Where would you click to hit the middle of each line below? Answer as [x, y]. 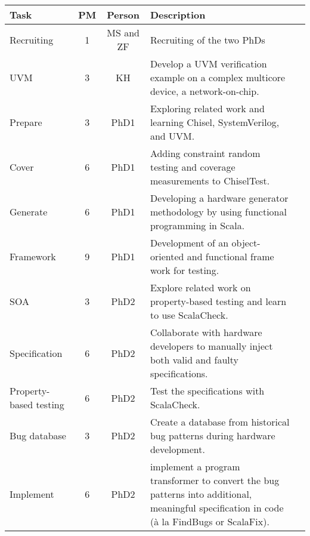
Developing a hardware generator [219, 198]
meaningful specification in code [217, 508]
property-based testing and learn [218, 301]
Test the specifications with [207, 391]
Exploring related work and [207, 108]
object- [246, 243]
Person [123, 15]
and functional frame [230, 256]
